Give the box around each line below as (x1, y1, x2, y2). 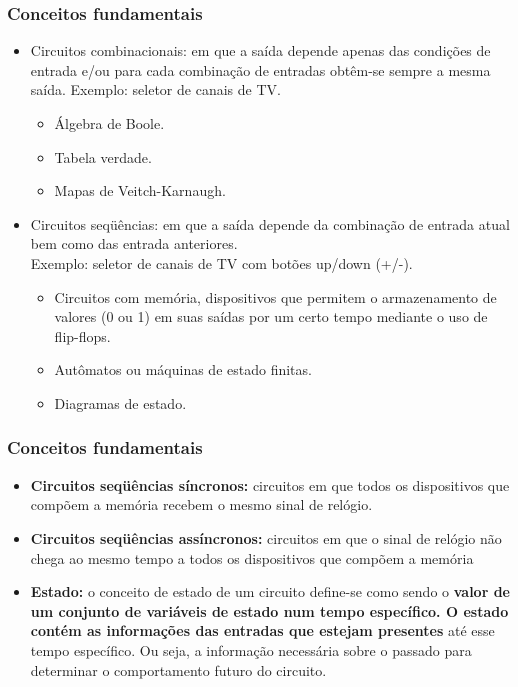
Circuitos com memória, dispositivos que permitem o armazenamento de (54, 286, 497, 307)
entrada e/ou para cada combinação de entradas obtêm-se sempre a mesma (30, 59, 491, 80)
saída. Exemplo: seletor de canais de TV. (30, 79, 281, 100)
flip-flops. (54, 325, 111, 346)
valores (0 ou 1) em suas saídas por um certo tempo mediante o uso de (54, 306, 488, 327)
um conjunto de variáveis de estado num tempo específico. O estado (30, 600, 509, 621)
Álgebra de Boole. (54, 113, 165, 133)
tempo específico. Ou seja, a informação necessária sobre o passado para (30, 639, 472, 660)
